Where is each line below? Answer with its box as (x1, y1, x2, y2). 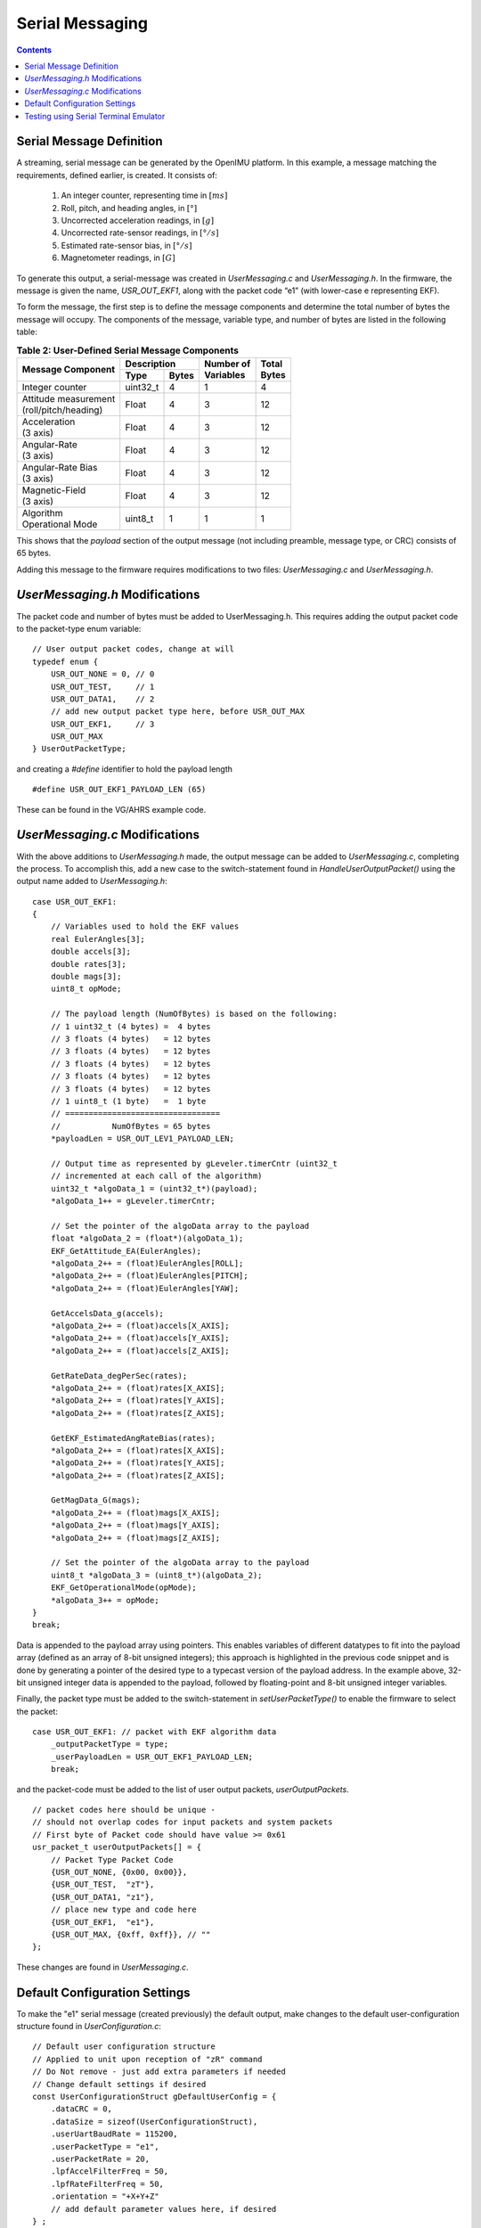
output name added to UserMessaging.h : (16, 876, 168, 887)
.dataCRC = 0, (50, 2104, 113, 2114)
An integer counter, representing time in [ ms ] (61, 190, 228, 201)
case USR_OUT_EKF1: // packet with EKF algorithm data (32, 1727, 277, 1737)
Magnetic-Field (21, 484, 86, 496)
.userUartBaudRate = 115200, (50, 2129, 178, 2139)
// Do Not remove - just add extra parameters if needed (32, 2067, 287, 2076)
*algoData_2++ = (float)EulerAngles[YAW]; (50, 1283, 240, 1293)
